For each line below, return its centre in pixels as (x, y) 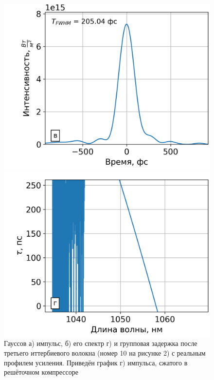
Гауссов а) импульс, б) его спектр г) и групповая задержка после (101, 343)
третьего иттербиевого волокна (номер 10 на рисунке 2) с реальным (105, 353)
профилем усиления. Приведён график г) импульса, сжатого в (96, 362)
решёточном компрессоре (41, 372)
